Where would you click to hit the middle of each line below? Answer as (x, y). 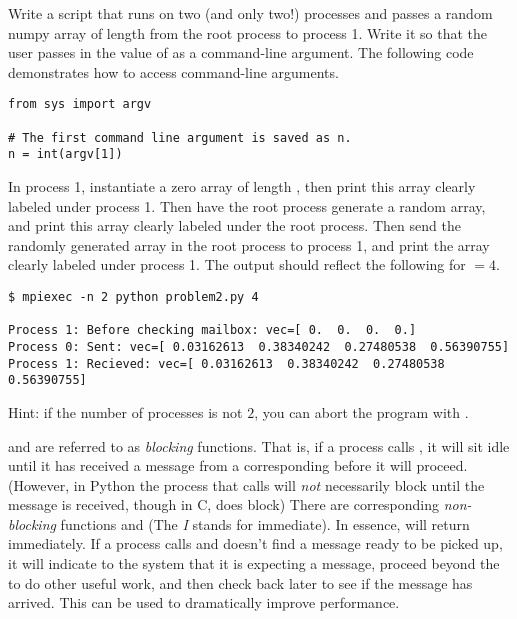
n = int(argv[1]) (65, 154)
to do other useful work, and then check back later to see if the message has (240, 582)
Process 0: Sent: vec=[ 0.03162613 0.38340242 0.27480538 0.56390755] (259, 346)
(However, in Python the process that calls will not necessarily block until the (246, 484)
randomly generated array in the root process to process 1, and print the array (249, 244)
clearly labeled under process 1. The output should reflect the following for (237, 264)
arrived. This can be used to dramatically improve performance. (204, 602)
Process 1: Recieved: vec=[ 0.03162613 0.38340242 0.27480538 (226, 363)
